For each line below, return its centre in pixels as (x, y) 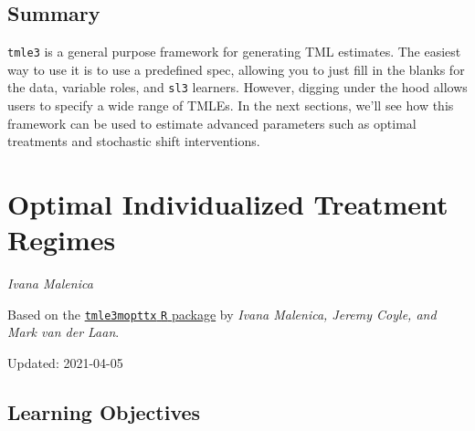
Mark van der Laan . (63, 332)
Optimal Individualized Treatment (228, 204)
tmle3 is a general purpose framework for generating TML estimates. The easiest (234, 52)
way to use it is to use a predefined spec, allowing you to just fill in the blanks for (236, 69)
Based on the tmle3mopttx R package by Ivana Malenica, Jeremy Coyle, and (222, 314)
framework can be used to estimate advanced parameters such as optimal (212, 123)
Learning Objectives (104, 412)
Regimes (62, 240)
